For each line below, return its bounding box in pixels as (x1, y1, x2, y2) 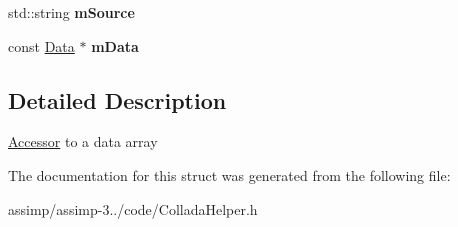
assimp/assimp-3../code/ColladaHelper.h (8, 198, 258, 219)
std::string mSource (8, 2, 135, 22)
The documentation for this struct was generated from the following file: (8, 164, 451, 185)
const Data (8, 35, 75, 56)
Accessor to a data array (8, 131, 158, 152)
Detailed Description (8, 84, 227, 115)
